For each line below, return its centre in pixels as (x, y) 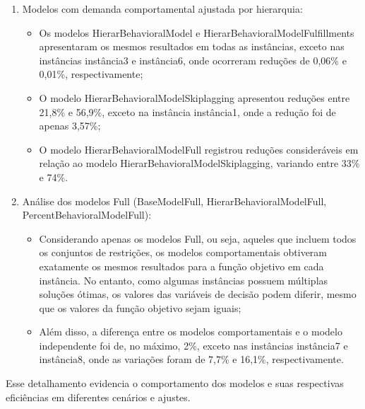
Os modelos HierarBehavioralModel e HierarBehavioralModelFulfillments (197, 32)
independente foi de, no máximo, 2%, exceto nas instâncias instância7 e (193, 345)
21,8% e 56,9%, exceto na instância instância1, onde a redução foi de (187, 111)
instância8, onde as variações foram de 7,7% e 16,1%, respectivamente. (191, 359)
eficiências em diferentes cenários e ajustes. (98, 397)
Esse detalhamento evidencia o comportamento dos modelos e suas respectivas (175, 383)
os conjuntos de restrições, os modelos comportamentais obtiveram (183, 252)
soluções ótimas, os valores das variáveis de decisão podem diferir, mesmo (198, 294)
